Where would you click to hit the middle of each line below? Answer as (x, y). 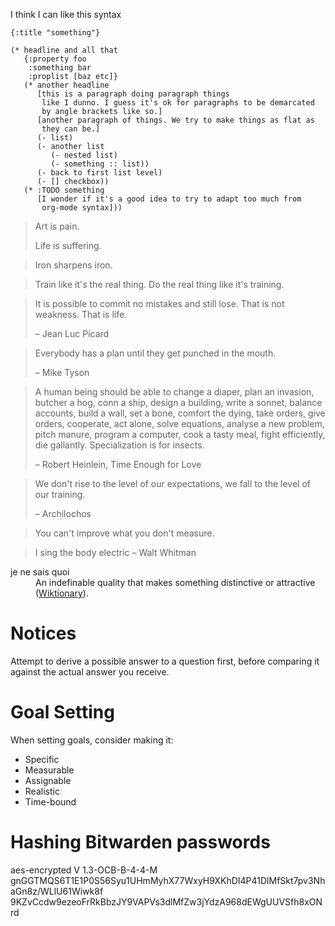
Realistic (42, 791)
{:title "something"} (55, 33)
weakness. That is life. (81, 314)
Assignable (48, 780)
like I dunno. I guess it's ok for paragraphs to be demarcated (178, 103)
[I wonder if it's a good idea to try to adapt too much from (169, 199)
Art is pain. (57, 226)
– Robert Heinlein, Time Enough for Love (118, 464)
